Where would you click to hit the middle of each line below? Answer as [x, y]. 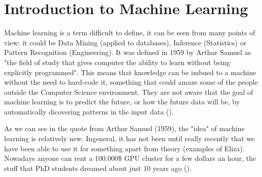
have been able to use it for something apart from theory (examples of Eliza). [124, 148]
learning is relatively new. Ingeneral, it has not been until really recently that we [129, 138]
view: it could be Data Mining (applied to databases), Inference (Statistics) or [125, 42]
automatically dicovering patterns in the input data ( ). [89, 111]
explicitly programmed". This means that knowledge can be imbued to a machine [130, 72]
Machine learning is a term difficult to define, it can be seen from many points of [130, 33]
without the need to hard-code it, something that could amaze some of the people [131, 82]
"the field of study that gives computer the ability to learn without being [117, 62]
